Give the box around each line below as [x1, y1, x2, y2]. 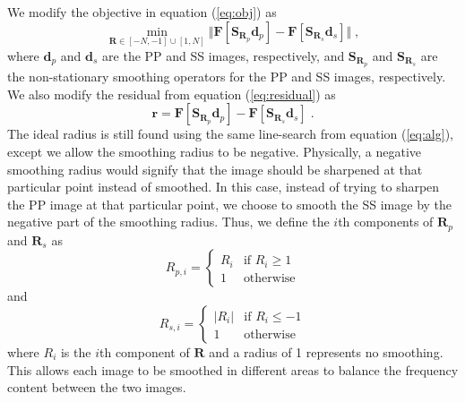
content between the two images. [7, 378, 186, 397]
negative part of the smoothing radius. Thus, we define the [7, 212, 330, 231]
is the [60, 343, 91, 362]
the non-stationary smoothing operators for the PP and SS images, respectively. [7, 67, 446, 86]
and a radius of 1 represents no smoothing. [209, 343, 443, 362]
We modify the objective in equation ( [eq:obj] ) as [7, 3, 277, 21]
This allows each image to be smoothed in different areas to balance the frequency [7, 360, 459, 379]
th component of [99, 343, 190, 362]
